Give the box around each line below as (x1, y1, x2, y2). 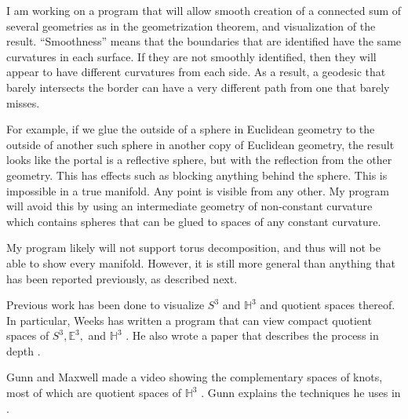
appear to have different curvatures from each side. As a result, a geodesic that (6, 64, 386, 80)
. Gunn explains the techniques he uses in (201, 384, 401, 401)
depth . (6, 342, 41, 359)
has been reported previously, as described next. (6, 270, 238, 286)
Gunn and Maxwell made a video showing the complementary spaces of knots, (6, 369, 383, 385)
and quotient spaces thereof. (260, 297, 395, 313)
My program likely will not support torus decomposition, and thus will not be (6, 239, 381, 256)
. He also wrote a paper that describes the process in (126, 327, 379, 344)
